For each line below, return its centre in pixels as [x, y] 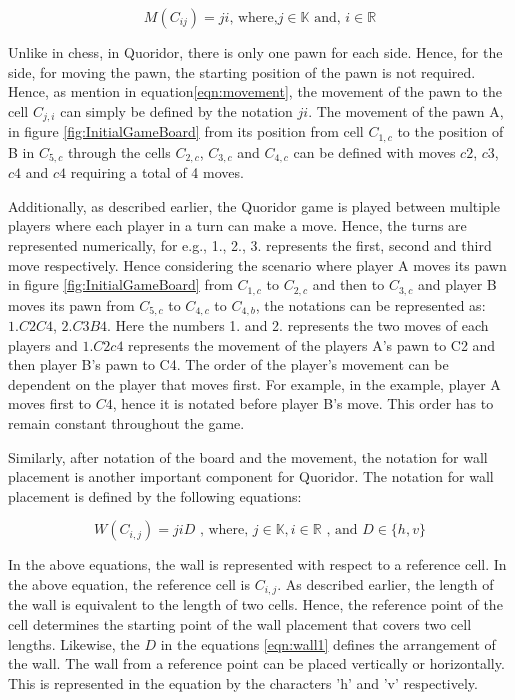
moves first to [50, 403]
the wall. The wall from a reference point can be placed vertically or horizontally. [256, 663]
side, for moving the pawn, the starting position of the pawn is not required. [242, 71]
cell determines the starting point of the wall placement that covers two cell [240, 624]
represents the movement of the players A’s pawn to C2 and [312, 344]
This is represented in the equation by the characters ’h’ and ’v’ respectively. [243, 682]
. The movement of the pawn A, [406, 110]
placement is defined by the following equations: [155, 495]
